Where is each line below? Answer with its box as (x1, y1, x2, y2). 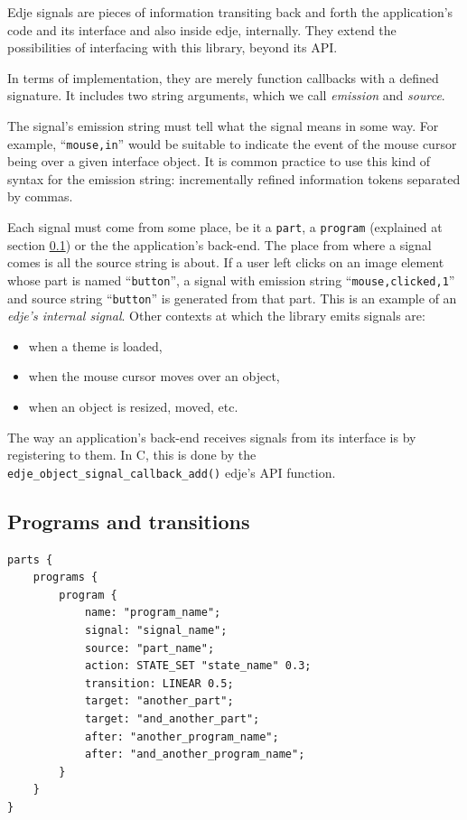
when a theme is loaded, (28, 336, 163, 355)
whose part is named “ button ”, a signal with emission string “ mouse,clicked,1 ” (7, 270, 455, 289)
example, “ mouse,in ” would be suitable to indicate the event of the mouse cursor (7, 134, 457, 153)
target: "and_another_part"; (84, 712, 260, 725)
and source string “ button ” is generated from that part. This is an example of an (7, 288, 457, 307)
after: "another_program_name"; (84, 730, 279, 743)
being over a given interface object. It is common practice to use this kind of (7, 152, 431, 171)
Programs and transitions (7, 507, 250, 535)
